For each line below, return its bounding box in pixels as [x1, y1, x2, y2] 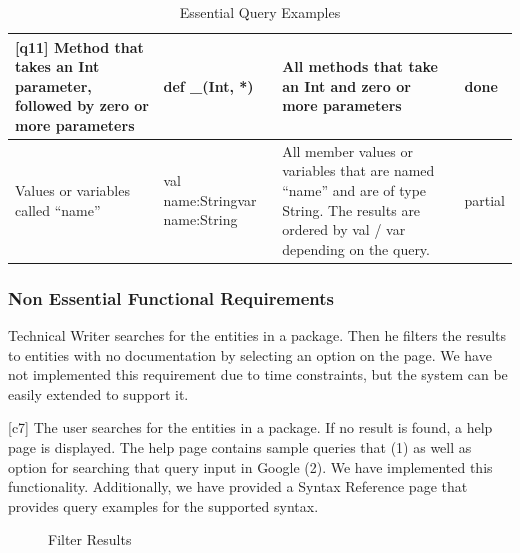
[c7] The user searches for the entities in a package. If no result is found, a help [8, 417, 493, 438]
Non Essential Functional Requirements [8, 285, 335, 310]
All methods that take [282, 56, 438, 77]
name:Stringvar [163, 189, 257, 210]
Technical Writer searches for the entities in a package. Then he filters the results [8, 325, 507, 346]
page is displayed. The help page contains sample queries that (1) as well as [8, 437, 472, 458]
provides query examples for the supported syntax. [8, 495, 319, 516]
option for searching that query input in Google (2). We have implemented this [8, 456, 493, 477]
